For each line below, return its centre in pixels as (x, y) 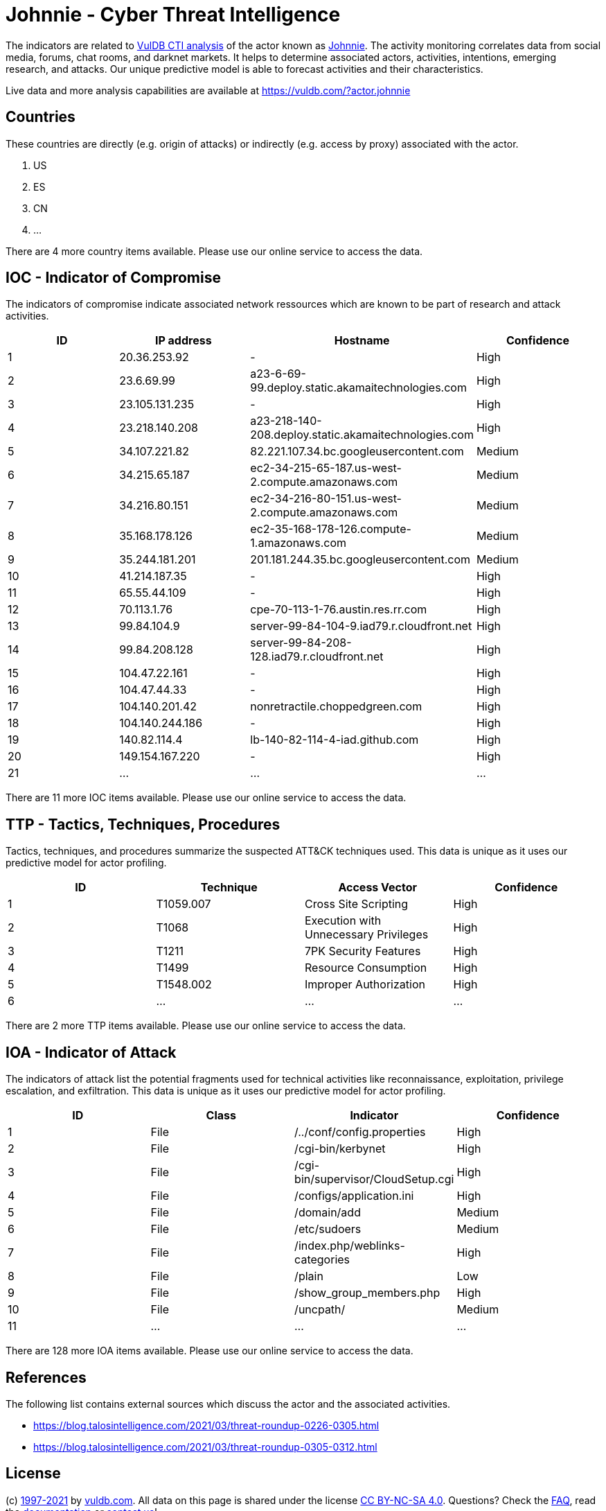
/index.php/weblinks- (350, 1246)
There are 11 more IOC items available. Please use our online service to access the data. (206, 798)
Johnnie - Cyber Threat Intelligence (173, 15)
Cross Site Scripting (357, 904)
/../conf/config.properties (360, 1132)
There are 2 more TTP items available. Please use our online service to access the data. (206, 1026)
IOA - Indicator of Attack (91, 1052)
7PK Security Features (363, 951)
